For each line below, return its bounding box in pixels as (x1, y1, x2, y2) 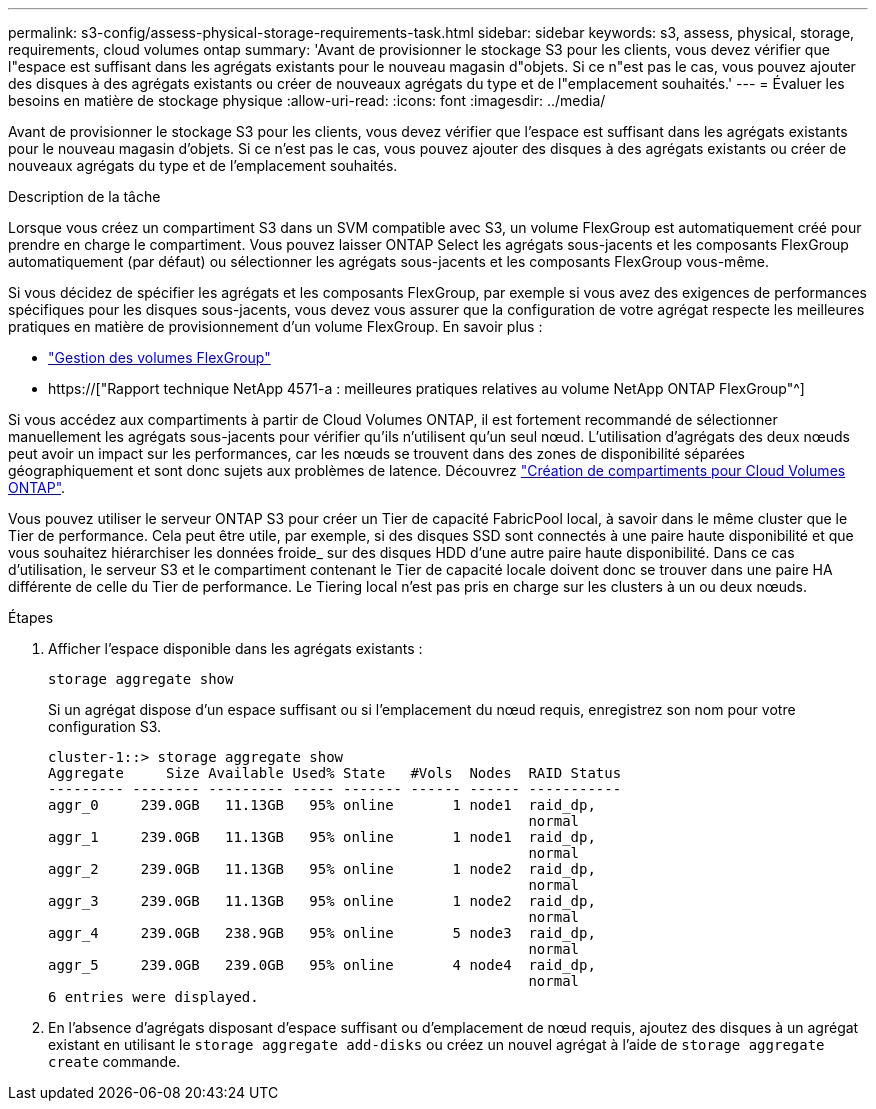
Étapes (8, 609, 54, 626)
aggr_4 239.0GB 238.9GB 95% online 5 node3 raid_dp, (48, 925, 596, 941)
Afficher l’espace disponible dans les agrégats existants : (48, 640, 423, 657)
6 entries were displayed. (48, 989, 259, 1005)
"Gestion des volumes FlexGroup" (48, 349, 271, 366)
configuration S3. (48, 718, 162, 735)
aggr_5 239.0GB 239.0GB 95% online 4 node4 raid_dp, (48, 957, 596, 973)
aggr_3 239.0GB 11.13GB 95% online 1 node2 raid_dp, (48, 893, 596, 909)
